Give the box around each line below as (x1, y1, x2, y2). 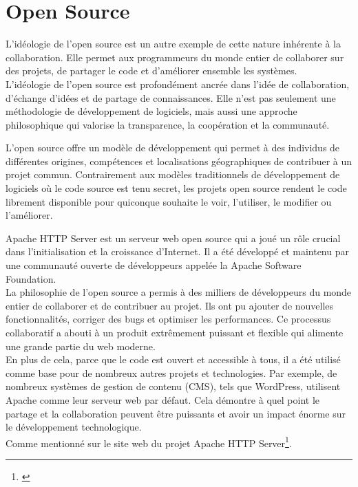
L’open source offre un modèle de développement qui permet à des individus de (6, 140, 340, 155)
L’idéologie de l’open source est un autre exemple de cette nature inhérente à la (6, 36, 341, 51)
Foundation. (6, 271, 56, 285)
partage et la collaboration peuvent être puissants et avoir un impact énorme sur (6, 406, 346, 420)
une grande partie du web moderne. (6, 338, 156, 353)
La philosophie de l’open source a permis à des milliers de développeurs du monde (6, 285, 352, 299)
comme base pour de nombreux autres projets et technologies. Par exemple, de (6, 365, 337, 380)
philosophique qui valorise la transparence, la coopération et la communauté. (6, 117, 330, 131)
